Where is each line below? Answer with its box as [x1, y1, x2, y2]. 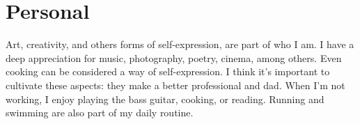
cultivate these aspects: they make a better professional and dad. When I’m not [6, 77, 345, 92]
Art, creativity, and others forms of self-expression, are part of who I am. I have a [6, 37, 354, 52]
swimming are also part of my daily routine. [6, 105, 194, 120]
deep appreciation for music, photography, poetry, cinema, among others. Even [6, 50, 342, 65]
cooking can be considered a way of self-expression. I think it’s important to [6, 64, 330, 79]
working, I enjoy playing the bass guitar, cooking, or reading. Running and [6, 91, 324, 106]
